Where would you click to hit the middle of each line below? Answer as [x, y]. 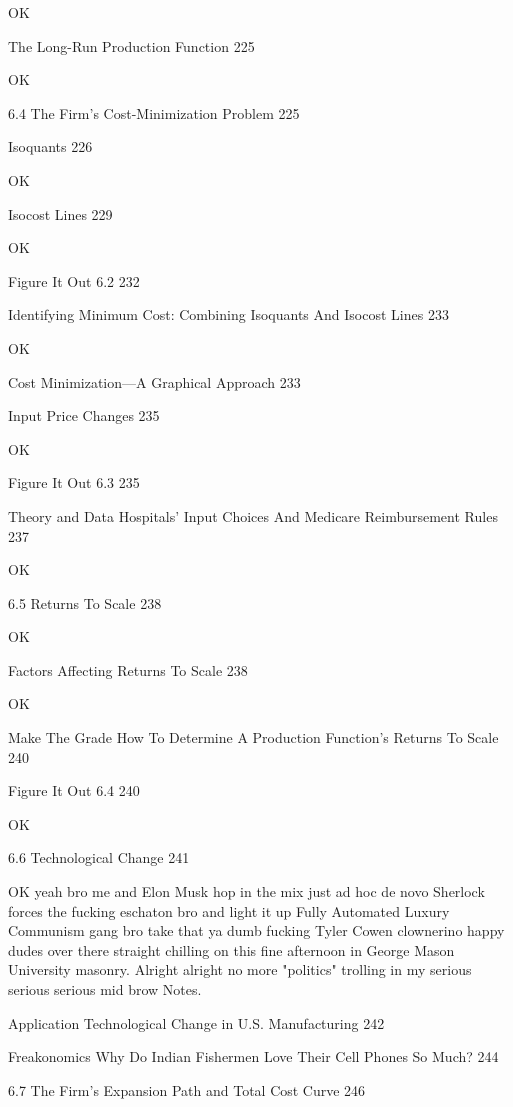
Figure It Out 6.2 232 [74, 280]
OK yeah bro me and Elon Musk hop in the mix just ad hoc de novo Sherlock [246, 891]
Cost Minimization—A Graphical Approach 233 [154, 381]
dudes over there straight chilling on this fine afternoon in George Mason [231, 949]
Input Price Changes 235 [84, 415]
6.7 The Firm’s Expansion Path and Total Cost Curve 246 [187, 1089]
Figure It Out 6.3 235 [74, 482]
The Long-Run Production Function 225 [131, 45]
